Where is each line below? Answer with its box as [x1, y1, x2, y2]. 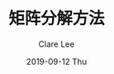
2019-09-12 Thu [26, 56, 88, 67]
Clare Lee [38, 38, 75, 50]
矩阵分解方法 [7, 8, 105, 29]
